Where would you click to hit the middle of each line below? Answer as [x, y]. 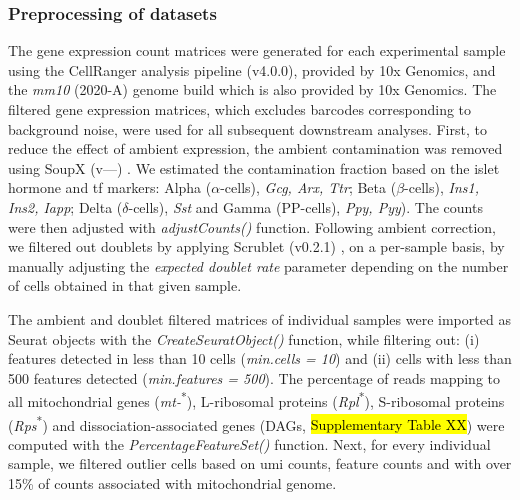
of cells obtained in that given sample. [125, 285]
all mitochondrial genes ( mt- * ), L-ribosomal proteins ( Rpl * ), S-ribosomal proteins [256, 399]
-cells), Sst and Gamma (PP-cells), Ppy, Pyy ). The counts [305, 206]
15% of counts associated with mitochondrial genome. [172, 483]
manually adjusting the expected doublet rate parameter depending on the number [258, 265]
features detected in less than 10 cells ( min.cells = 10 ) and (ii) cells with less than [260, 358]
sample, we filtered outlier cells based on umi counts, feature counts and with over [260, 463]
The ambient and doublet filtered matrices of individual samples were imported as [259, 318]
